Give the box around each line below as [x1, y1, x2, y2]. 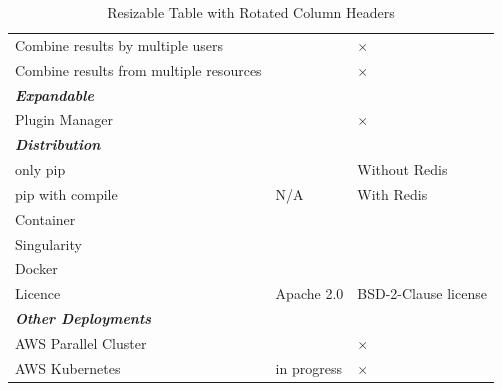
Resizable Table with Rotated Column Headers [107, 2, 395, 22]
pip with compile [15, 183, 118, 204]
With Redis [357, 183, 428, 204]
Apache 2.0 [275, 283, 344, 304]
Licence [15, 283, 61, 304]
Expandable [15, 84, 94, 105]
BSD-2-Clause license [357, 283, 487, 304]
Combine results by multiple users [15, 34, 224, 55]
